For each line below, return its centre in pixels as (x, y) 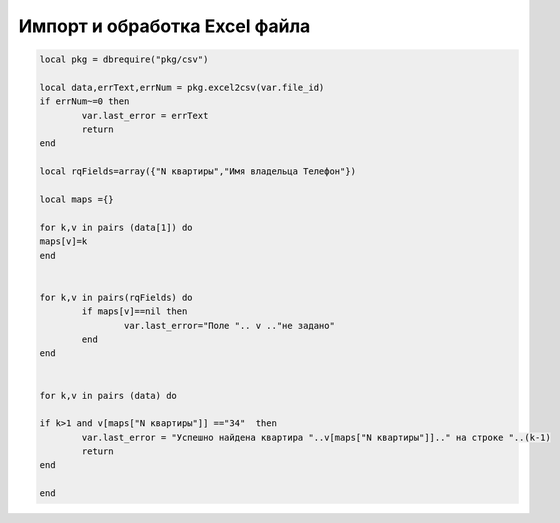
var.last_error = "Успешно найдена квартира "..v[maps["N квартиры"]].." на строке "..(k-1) (316, 437)
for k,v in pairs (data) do (108, 395)
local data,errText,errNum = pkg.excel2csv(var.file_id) (182, 87)
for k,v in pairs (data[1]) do (116, 227)
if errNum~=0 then (84, 101)
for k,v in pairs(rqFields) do (116, 297)
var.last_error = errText (145, 115)
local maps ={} (76, 199)
